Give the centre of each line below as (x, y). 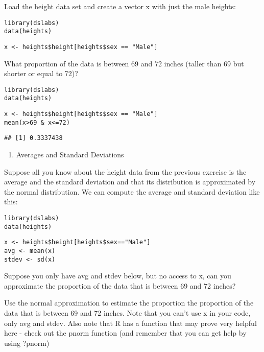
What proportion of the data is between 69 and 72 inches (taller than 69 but (124, 63)
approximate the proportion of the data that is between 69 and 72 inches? (120, 285)
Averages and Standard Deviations (70, 155)
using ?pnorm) (27, 343)
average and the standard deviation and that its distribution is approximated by (130, 182)
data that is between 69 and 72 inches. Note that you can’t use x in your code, (127, 313)
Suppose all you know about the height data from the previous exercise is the (125, 171)
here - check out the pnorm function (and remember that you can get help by (125, 333)
